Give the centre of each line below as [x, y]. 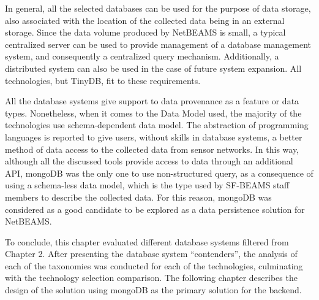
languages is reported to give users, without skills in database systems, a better [154, 137]
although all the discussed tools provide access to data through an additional [149, 161]
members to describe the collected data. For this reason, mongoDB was [138, 197]
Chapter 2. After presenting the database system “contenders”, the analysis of [151, 254]
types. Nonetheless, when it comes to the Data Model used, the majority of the [153, 113]
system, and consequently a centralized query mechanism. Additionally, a [142, 56]
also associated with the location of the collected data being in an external [145, 20]
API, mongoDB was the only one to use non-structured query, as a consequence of [159, 173]
